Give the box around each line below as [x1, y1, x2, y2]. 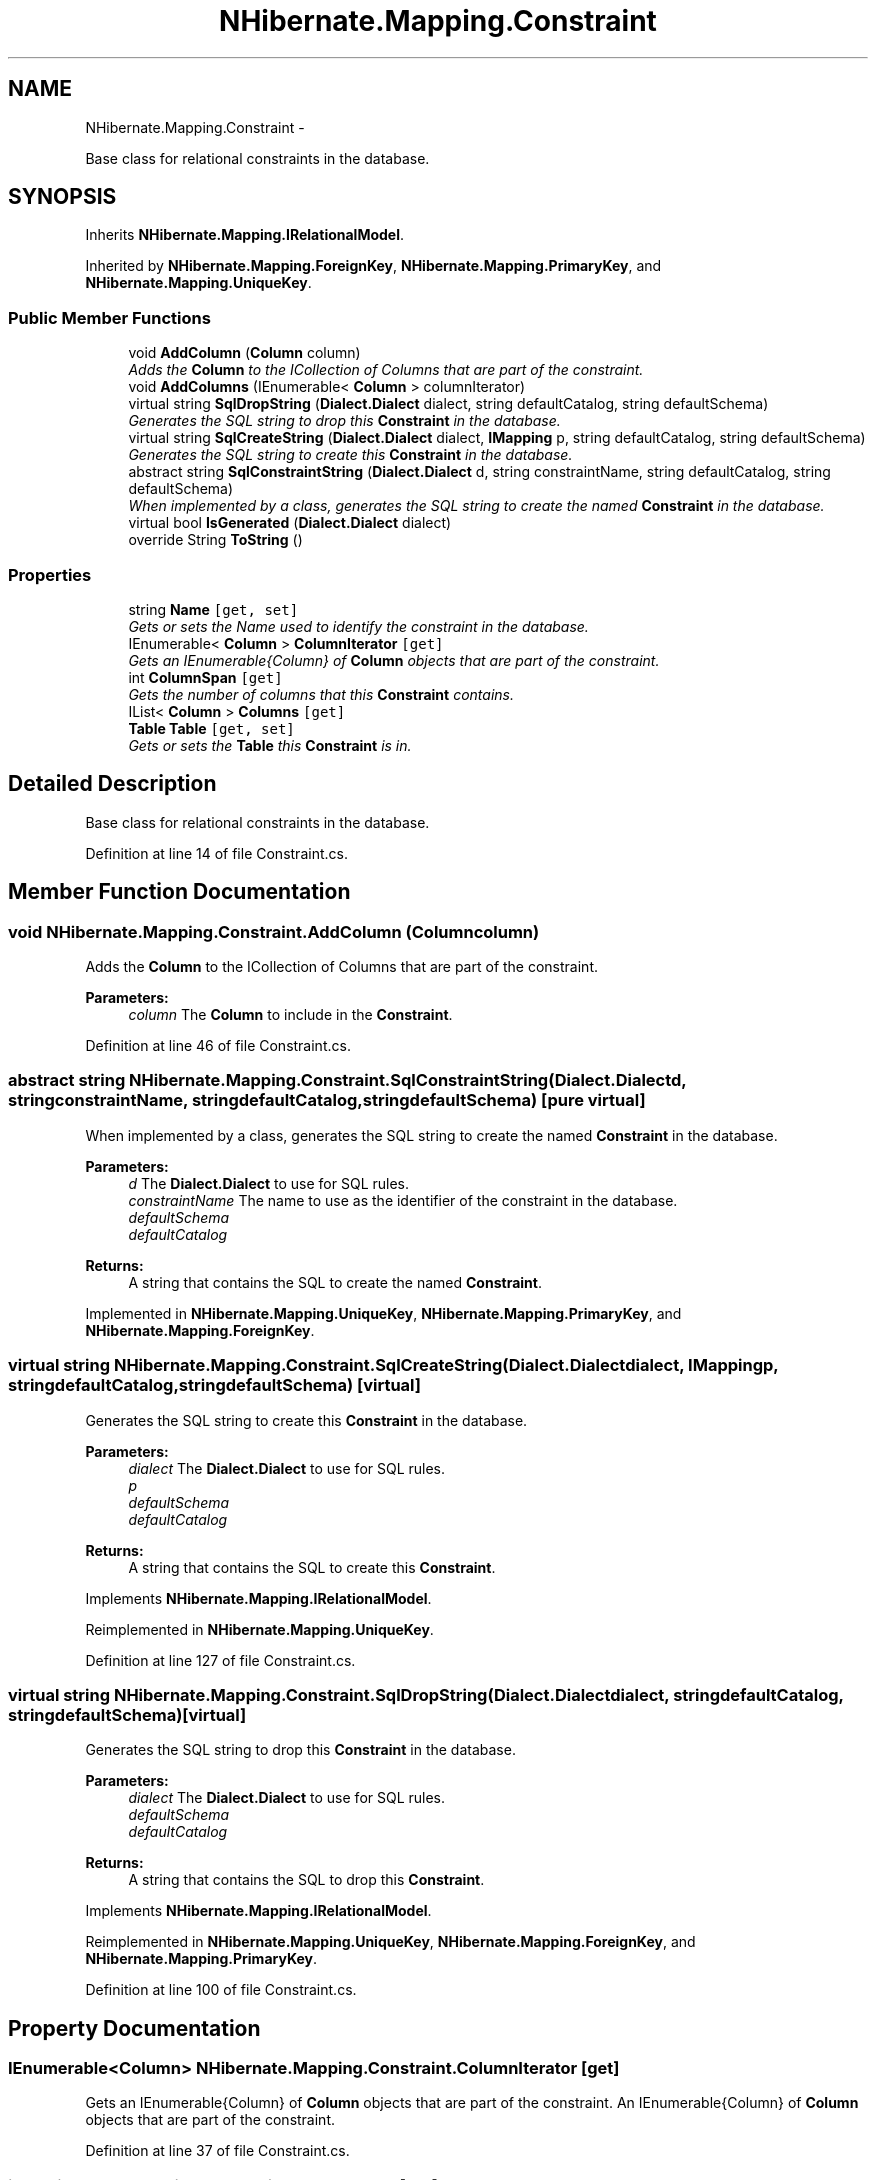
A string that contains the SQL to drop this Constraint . [128, 1871, 485, 1889]
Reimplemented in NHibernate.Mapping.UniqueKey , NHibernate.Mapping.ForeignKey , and [85, 1933, 696, 1951]
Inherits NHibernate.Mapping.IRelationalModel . [85, 226, 405, 244]
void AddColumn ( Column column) [128, 344, 361, 362]
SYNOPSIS [8, 184, 117, 210]
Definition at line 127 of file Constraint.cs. [85, 1651, 356, 1669]
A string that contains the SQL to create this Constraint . [128, 1558, 496, 1576]
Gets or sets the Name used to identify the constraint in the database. [128, 617, 589, 635]
